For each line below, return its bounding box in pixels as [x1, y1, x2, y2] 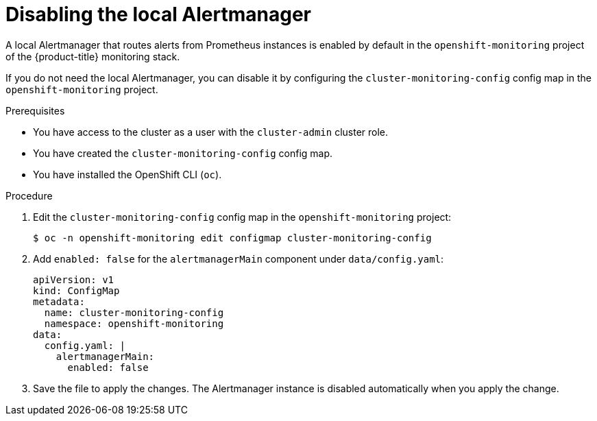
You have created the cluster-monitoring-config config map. [33, 147, 333, 159]
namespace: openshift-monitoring [44, 317, 224, 329]
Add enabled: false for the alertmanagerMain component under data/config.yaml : [33, 252, 444, 265]
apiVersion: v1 [33, 274, 114, 285]
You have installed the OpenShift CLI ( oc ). [33, 168, 222, 180]
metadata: [33, 296, 85, 307]
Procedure [5, 189, 53, 202]
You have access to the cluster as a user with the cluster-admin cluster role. [33, 125, 389, 138]
